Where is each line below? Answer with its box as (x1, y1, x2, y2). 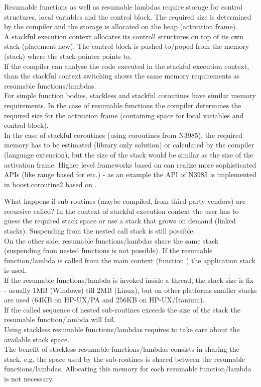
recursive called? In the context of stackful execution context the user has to (4, 205, 239, 216)
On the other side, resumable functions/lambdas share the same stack (4, 235, 219, 246)
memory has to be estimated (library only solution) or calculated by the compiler (4, 139, 254, 150)
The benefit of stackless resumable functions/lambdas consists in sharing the (4, 344, 239, 354)
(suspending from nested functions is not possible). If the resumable (4, 245, 213, 256)
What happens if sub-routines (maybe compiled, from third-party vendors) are (4, 196, 245, 206)
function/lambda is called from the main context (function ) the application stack (4, 255, 255, 265)
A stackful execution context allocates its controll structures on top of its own (4, 31, 243, 41)
